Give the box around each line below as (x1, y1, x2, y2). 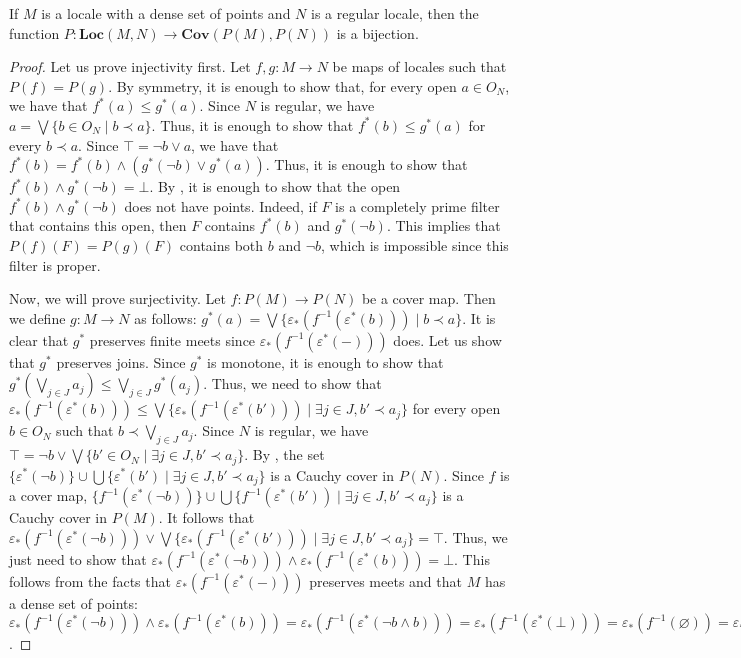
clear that (9, 329, 69, 350)
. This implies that (386, 215, 501, 236)
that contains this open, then (9, 215, 187, 236)
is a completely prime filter (335, 195, 500, 216)
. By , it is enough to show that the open (149, 176, 401, 197)
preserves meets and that (309, 570, 462, 591)
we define (9, 307, 66, 328)
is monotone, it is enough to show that (207, 351, 444, 372)
